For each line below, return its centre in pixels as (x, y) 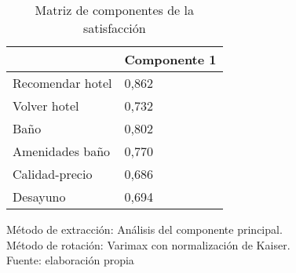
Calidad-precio (53, 174)
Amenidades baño (62, 151)
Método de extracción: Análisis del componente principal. (144, 229)
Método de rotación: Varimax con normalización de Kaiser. (148, 244)
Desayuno (39, 197)
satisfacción (114, 28)
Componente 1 (170, 59)
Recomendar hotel (62, 83)
